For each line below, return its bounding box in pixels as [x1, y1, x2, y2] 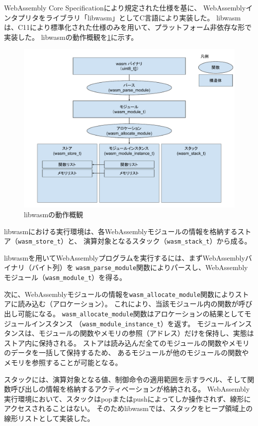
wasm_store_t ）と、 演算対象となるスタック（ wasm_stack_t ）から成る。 [18, 236, 252, 246]
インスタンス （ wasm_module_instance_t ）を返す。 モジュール [31, 318, 231, 328]
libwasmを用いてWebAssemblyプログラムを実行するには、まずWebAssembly [4, 252, 245, 263]
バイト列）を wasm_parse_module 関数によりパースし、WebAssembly [31, 262, 248, 273]
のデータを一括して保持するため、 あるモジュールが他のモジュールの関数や [4, 347, 249, 358]
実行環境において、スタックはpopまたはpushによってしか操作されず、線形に [4, 393, 251, 404]
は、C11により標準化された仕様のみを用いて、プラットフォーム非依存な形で [4, 22, 252, 32]
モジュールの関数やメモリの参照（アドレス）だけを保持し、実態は [38, 328, 254, 338]
